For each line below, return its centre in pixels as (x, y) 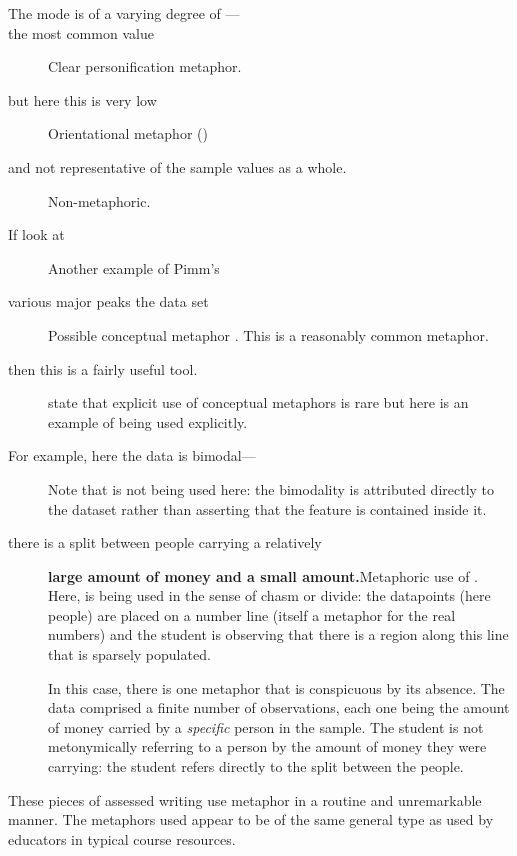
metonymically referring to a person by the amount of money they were (267, 746)
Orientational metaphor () (128, 133)
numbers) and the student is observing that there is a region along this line (278, 634)
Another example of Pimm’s (134, 267)
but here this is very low (82, 99)
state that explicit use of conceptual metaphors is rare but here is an (258, 402)
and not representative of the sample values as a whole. (177, 166)
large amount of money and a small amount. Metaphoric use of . (263, 575)
